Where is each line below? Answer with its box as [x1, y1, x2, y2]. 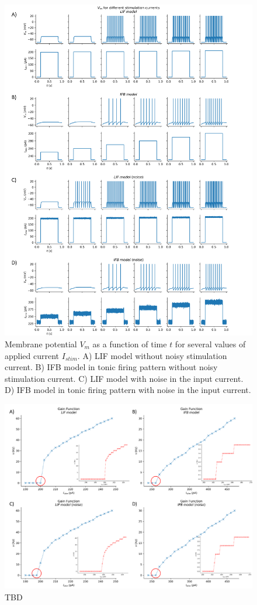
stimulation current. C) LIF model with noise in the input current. [5, 372, 244, 384]
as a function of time [92, 337, 167, 350]
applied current [5, 349, 60, 361]
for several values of [175, 337, 246, 350]
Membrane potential [5, 337, 77, 350]
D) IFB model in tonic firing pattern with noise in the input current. [5, 384, 251, 396]
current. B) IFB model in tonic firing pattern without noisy [5, 361, 218, 373]
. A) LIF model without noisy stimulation [77, 349, 227, 361]
